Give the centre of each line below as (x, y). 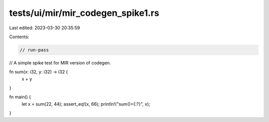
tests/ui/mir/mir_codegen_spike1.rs (84, 13)
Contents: (19, 37)
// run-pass (34, 50)
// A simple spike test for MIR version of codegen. (60, 62)
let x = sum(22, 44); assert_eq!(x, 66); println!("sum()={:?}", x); (86, 104)
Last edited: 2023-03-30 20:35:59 (45, 28)
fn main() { (20, 97)
